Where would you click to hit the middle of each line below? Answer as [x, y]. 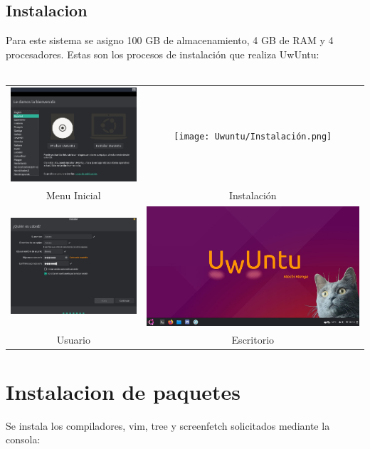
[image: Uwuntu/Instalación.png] [253, 137]
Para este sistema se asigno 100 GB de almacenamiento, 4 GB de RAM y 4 [170, 40]
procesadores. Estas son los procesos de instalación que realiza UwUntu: [163, 54]
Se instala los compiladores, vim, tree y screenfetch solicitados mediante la [168, 425]
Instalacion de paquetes [123, 391]
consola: [23, 439]
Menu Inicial [74, 195]
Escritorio [253, 339]
